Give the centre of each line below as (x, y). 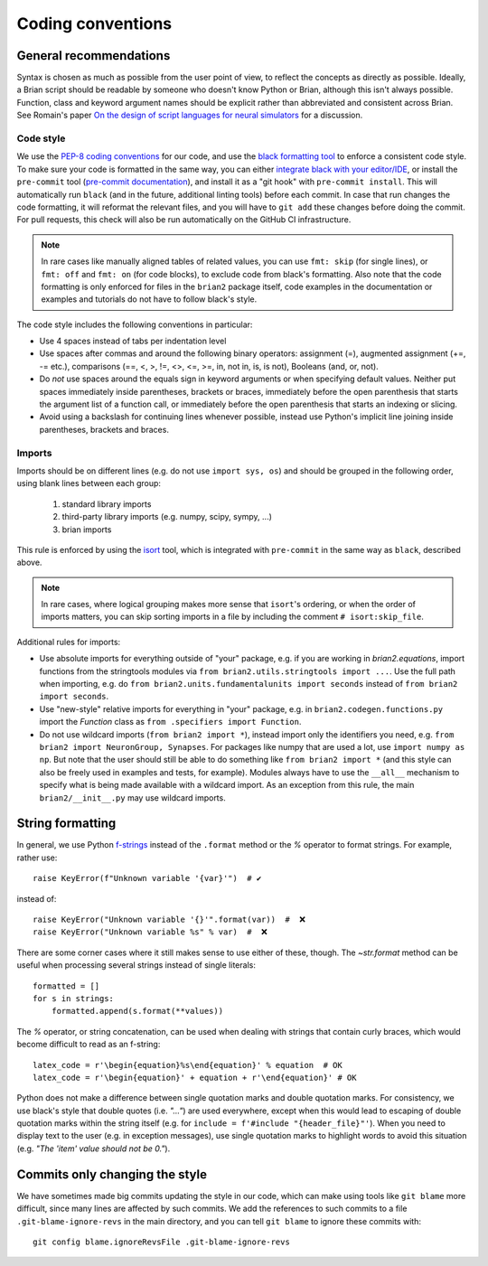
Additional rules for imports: (69, 642)
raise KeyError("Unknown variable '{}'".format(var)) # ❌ (169, 919)
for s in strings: (74, 998)
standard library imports (107, 504)
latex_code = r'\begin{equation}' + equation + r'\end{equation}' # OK (195, 1077)
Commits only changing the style (112, 1174)
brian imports (87, 530)
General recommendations (94, 56)
